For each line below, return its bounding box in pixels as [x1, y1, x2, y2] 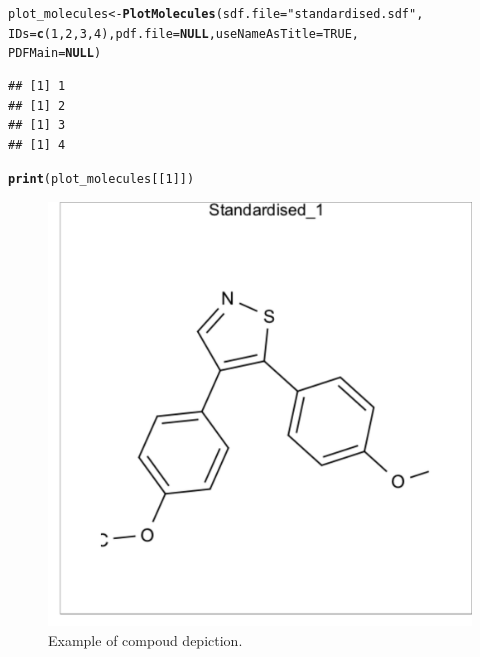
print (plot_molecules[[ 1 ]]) [8, 172, 195, 187]
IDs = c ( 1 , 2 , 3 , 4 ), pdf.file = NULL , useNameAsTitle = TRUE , [8, 26, 360, 41]
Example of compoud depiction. [48, 629, 243, 650]
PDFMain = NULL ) [8, 46, 102, 61]
